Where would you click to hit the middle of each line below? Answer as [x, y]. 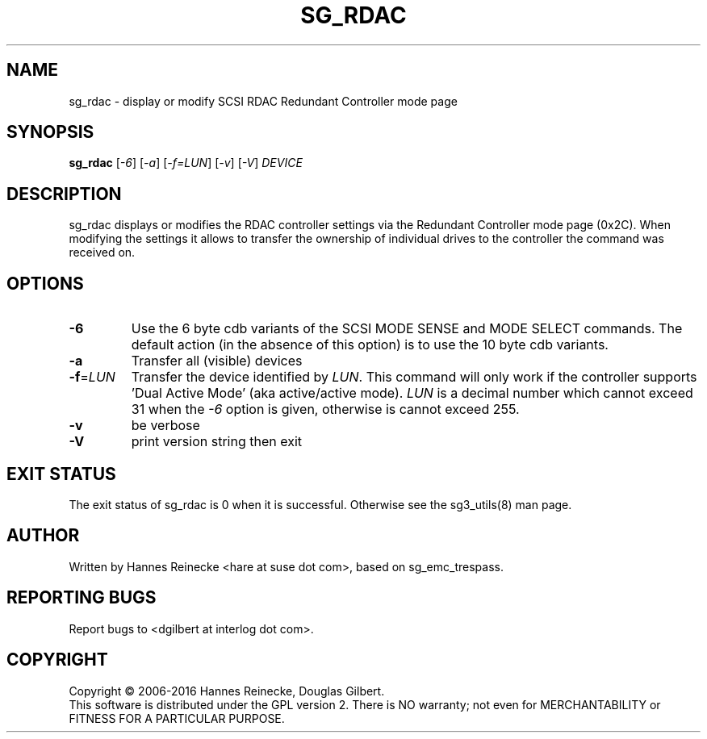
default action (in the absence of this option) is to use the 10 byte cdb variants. [370, 345]
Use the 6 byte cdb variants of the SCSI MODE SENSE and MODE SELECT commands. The [407, 329]
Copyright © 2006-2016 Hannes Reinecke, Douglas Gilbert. [227, 691]
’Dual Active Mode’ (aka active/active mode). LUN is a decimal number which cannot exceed [412, 393]
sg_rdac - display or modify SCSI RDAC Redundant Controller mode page [263, 101]
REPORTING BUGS [82, 598]
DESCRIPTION [64, 194]
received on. [102, 253]
